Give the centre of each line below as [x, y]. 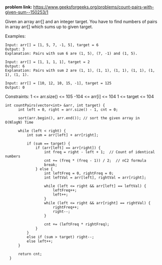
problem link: [19, 7]
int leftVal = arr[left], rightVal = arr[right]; [95, 178]
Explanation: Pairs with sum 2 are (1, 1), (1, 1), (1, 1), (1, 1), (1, [80, 70]
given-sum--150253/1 [27, 12]
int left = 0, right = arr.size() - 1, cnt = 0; [68, 110]
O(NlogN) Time [19, 122]
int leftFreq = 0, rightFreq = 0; [79, 173]
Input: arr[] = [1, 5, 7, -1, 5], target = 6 [52, 45]
